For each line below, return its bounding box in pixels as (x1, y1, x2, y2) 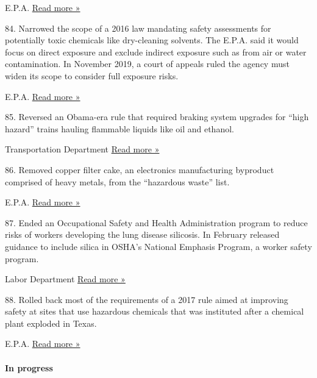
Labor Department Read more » (5, 273, 126, 285)
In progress (5, 361, 53, 374)
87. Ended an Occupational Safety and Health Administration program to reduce (5, 216, 308, 229)
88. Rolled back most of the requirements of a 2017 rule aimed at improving (5, 293, 288, 305)
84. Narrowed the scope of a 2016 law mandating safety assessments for (5, 21, 271, 34)
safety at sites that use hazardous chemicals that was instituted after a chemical (5, 305, 304, 318)
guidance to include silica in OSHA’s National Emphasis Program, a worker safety (5, 240, 312, 252)
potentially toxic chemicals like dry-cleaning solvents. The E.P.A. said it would (5, 34, 299, 46)
